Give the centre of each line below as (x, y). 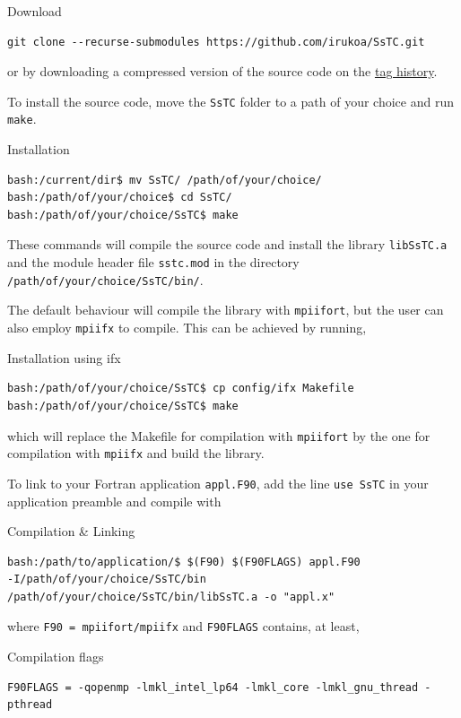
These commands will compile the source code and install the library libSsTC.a (227, 244)
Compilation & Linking (71, 531)
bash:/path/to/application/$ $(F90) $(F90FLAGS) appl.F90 (184, 562)
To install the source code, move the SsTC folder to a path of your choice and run (230, 101)
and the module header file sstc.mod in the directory (153, 262)
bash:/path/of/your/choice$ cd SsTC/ (120, 198)
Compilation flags (56, 657)
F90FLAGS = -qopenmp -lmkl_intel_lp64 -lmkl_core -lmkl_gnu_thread (213, 687)
